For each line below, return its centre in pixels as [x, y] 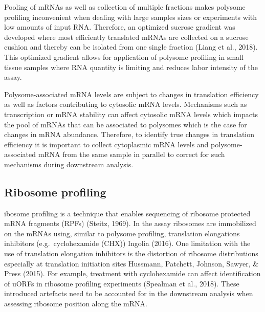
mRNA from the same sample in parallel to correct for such [131, 154]
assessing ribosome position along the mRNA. [76, 304]
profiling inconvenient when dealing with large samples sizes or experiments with [131, 17]
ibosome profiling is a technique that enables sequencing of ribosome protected [127, 213]
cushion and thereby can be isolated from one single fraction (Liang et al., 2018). [131, 47]
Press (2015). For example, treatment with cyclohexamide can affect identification [132, 273]
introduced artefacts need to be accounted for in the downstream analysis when [129, 293]
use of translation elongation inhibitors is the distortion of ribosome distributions [131, 253]
